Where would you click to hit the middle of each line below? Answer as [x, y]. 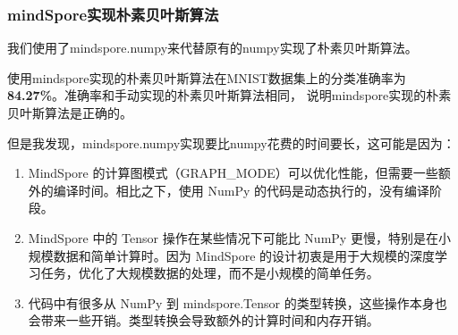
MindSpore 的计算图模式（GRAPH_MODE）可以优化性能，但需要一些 [233, 173]
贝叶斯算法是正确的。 [70, 113]
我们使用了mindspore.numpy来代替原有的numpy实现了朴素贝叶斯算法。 [212, 48]
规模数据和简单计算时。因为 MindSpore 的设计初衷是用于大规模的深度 [232, 255]
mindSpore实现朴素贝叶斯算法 [113, 14]
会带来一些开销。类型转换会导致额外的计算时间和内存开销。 [204, 320]
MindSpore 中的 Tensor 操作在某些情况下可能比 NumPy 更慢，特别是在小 [239, 237]
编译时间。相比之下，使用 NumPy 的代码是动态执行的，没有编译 [241, 190]
